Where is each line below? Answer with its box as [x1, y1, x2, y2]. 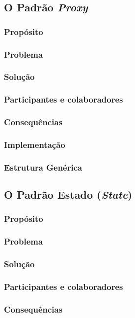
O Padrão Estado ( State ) [4, 187, 133, 202]
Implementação [4, 138, 65, 150]
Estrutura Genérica [4, 161, 82, 173]
